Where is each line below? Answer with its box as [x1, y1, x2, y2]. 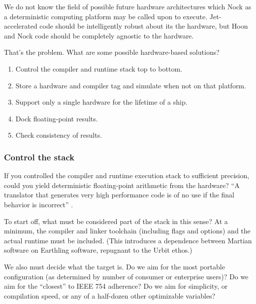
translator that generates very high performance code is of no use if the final [4, 190, 234, 200]
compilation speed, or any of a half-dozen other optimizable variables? [4, 290, 216, 301]
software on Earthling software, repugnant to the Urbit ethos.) [4, 245, 192, 255]
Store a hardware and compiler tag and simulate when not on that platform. [15, 80, 246, 90]
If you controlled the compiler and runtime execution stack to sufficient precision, [4, 170, 250, 181]
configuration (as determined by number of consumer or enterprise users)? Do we [4, 271, 249, 281]
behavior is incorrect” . [4, 199, 73, 209]
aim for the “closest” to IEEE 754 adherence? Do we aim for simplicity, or [4, 281, 228, 291]
